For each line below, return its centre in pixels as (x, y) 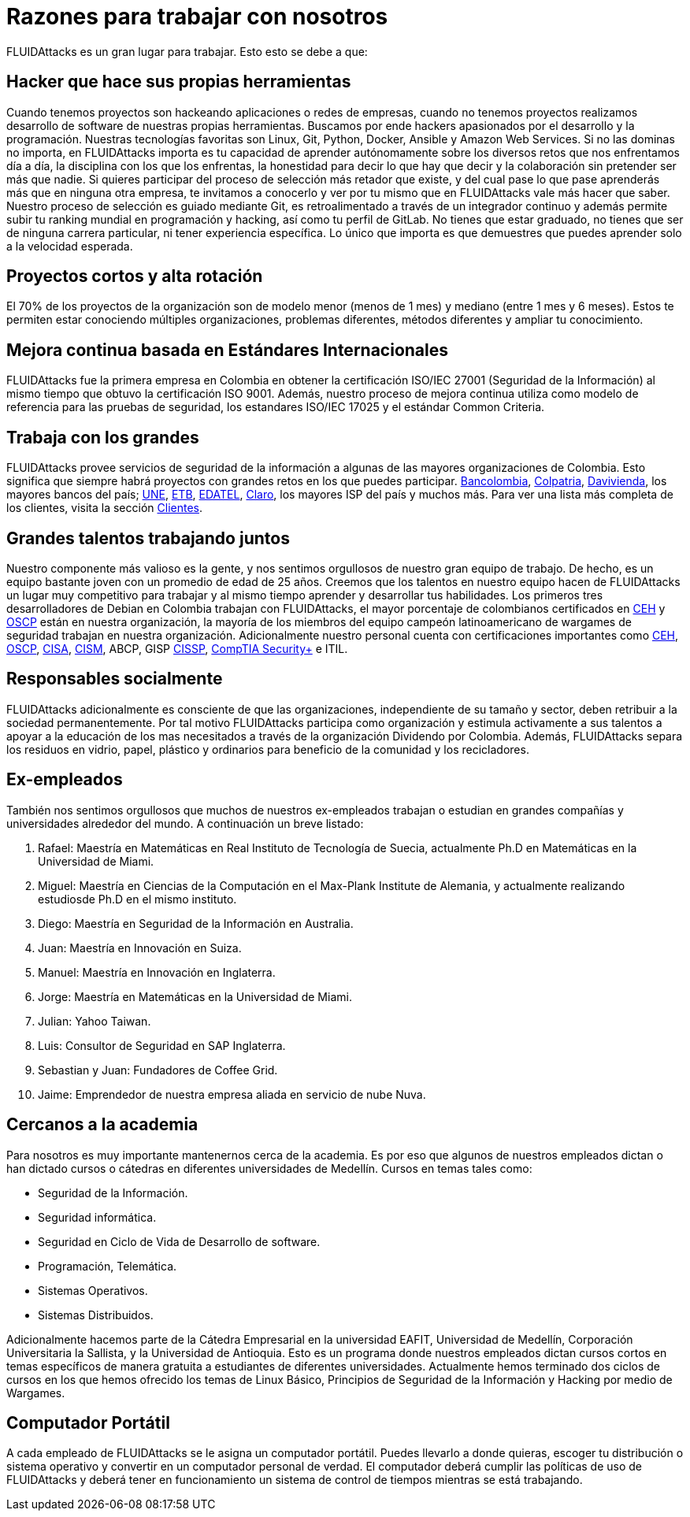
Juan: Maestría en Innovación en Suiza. (140, 948)
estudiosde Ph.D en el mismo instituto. (137, 899)
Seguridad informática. (97, 1217)
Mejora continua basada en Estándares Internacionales (228, 350)
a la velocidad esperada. (70, 246)
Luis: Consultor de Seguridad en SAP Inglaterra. (162, 1045)
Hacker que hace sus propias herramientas (179, 82)
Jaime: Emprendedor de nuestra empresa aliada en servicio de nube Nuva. (232, 1094)
